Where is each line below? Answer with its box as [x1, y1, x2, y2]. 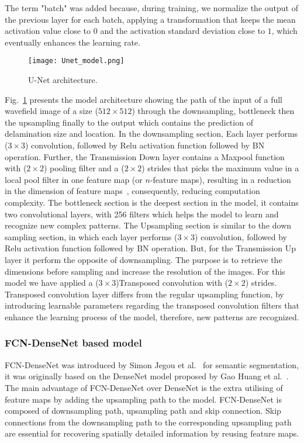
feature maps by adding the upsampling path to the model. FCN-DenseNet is [5, 393, 282, 405]
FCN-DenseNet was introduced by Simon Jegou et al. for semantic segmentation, [5, 358, 299, 371]
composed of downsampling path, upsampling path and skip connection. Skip [5, 404, 281, 417]
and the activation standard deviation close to [100, 25, 265, 37]
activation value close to [5, 25, 91, 37]
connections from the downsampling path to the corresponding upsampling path [5, 416, 292, 428]
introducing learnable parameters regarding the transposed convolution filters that [5, 299, 299, 312]
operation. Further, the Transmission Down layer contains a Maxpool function [5, 150, 285, 162]
